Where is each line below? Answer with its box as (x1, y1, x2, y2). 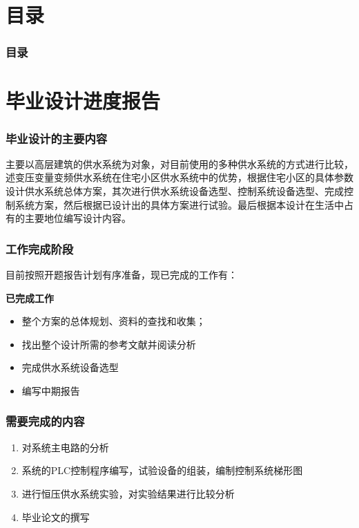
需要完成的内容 (6, 413, 85, 430)
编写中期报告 (21, 383, 80, 397)
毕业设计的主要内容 (6, 129, 108, 147)
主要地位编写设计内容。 (24, 211, 131, 225)
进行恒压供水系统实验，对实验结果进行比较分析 (21, 486, 235, 500)
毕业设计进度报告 (6, 86, 161, 115)
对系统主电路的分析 (21, 440, 109, 454)
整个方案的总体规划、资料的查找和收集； (21, 314, 206, 328)
